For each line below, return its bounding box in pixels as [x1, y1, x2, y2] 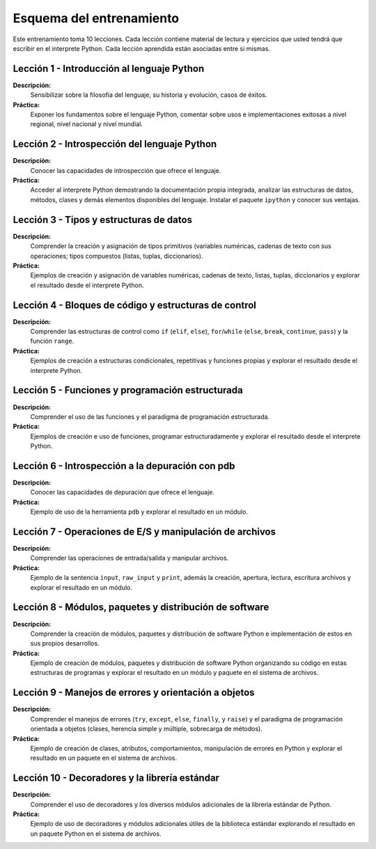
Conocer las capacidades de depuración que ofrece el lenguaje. [30, 488, 215, 496]
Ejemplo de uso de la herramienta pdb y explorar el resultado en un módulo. [30, 507, 249, 516]
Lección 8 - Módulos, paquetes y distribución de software [13, 602, 269, 613]
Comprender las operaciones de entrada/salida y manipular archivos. [30, 554, 229, 563]
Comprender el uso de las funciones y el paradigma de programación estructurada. [30, 412, 270, 421]
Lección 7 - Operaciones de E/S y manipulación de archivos [13, 526, 276, 537]
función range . [30, 337, 75, 345]
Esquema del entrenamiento [13, 10, 180, 26]
